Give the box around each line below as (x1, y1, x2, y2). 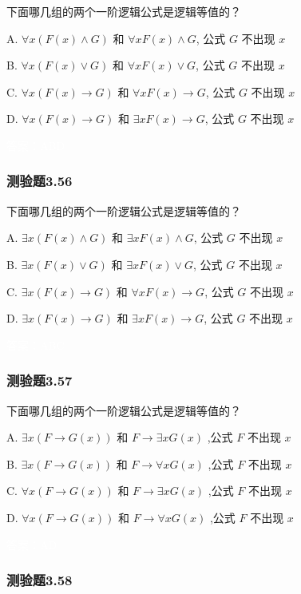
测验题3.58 (6, 570, 73, 590)
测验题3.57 (6, 370, 73, 390)
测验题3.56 (6, 171, 73, 191)
